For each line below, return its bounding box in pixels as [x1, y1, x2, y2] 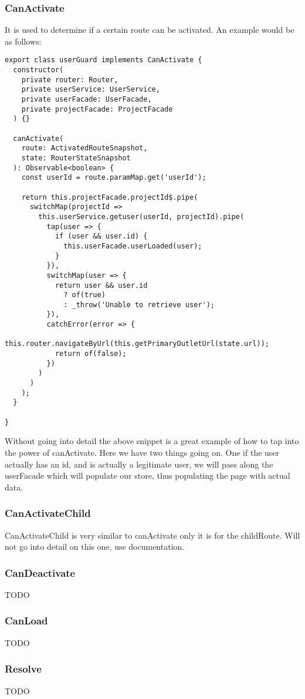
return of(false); [55, 349, 127, 358]
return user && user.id [55, 281, 148, 290]
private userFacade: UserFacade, [21, 95, 152, 104]
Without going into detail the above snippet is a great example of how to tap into [5, 435, 299, 447]
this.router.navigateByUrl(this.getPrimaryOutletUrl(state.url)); [5, 340, 270, 348]
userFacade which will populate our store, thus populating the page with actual [5, 469, 290, 482]
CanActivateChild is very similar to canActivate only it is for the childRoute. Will [5, 529, 300, 541]
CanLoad [5, 613, 48, 628]
